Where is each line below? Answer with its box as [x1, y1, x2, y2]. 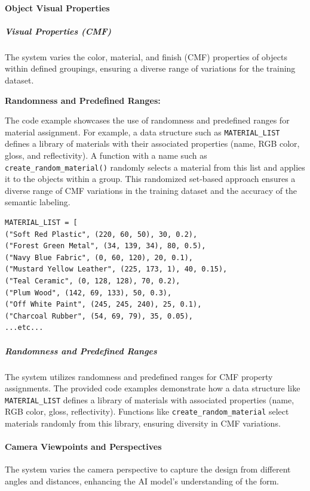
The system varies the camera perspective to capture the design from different [5, 463, 291, 475]
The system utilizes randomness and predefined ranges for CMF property [5, 370, 273, 382]
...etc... [5, 323, 44, 332]
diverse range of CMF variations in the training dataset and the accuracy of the [5, 184, 297, 196]
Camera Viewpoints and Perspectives [5, 440, 162, 453]
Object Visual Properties [5, 1, 110, 14]
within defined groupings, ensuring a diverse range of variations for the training [5, 62, 296, 75]
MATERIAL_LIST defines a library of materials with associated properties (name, [5, 393, 294, 406]
